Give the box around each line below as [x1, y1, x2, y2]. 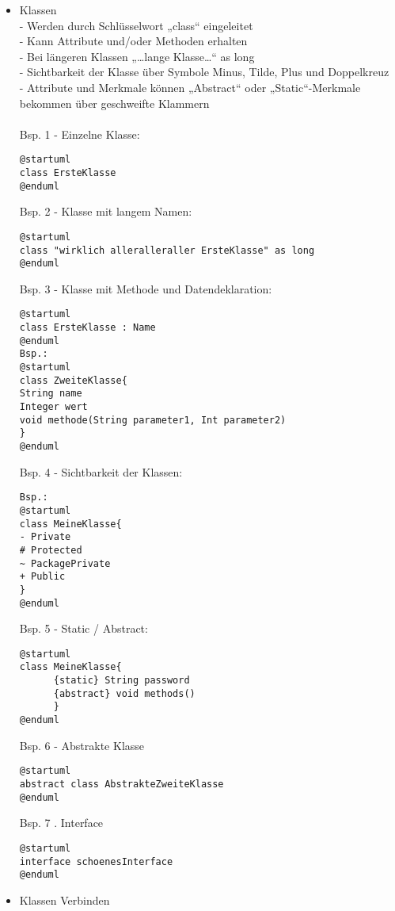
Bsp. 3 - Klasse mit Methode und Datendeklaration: [19, 280, 272, 297]
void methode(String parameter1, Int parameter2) [19, 414, 287, 426]
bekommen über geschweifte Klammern [19, 94, 210, 111]
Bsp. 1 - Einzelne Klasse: [19, 125, 140, 142]
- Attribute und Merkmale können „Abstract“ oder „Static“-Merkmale [19, 78, 361, 95]
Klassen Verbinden [19, 891, 110, 908]
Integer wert [19, 401, 88, 413]
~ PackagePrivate [19, 557, 111, 569]
